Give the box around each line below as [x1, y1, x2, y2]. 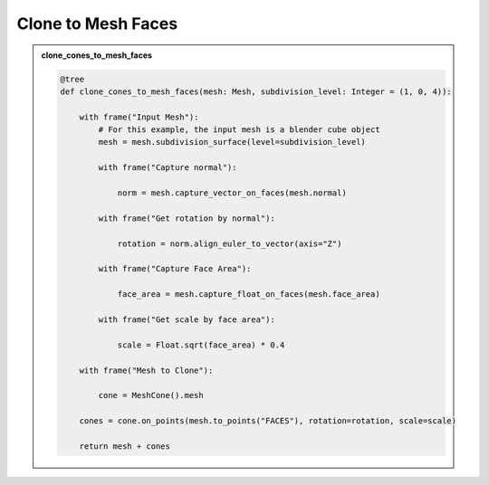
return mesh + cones [79, 441, 171, 452]
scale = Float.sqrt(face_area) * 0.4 [117, 339, 285, 350]
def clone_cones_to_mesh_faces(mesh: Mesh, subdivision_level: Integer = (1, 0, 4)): [60, 86, 452, 97]
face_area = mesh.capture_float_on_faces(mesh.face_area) [117, 290, 380, 300]
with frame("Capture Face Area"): [98, 263, 252, 274]
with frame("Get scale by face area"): [98, 314, 275, 325]
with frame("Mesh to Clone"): [79, 365, 214, 376]
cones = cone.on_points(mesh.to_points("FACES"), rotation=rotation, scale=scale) [79, 416, 457, 426]
